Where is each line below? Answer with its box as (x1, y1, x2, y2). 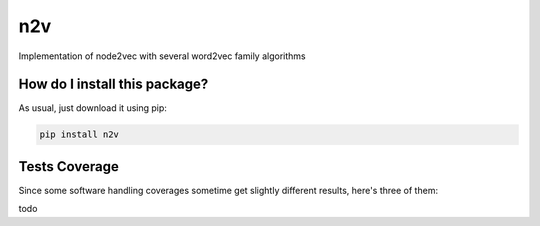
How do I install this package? (18, 76, 209, 93)
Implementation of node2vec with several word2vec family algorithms (18, 50, 306, 62)
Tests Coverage (18, 158, 119, 175)
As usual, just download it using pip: (18, 102, 167, 114)
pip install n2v (39, 129, 120, 140)
